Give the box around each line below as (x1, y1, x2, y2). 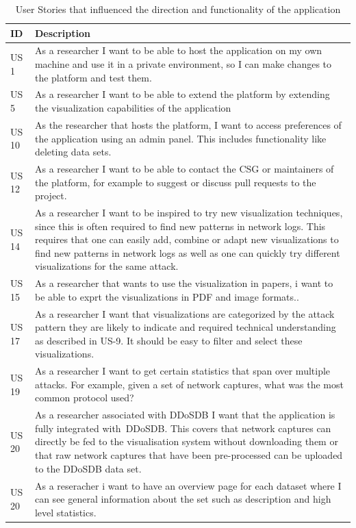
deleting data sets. (34, 144, 112, 159)
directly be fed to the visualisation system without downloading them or (34, 434, 338, 449)
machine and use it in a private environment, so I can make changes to (34, 57, 332, 71)
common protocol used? (34, 390, 134, 405)
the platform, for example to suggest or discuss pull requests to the (34, 175, 316, 189)
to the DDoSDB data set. (34, 461, 142, 475)
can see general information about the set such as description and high (34, 492, 331, 506)
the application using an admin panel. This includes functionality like (34, 131, 327, 145)
